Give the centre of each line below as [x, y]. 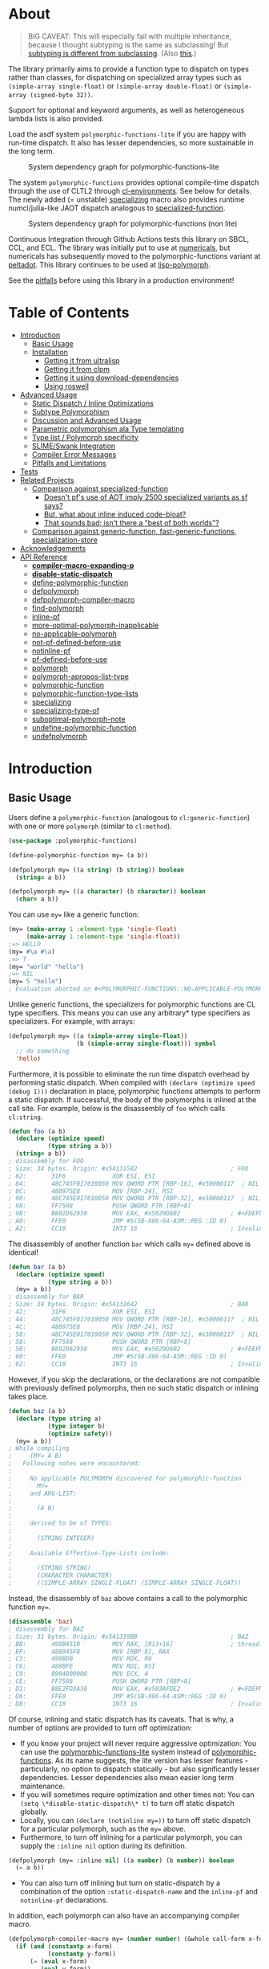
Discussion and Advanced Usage [86, 420]
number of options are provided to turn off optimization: [100, 1727]
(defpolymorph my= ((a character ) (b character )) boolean [107, 892]
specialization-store [64, 540]
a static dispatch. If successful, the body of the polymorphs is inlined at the [132, 1099]
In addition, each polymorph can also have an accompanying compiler [124, 1916]
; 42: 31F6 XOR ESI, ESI [82, 1312]
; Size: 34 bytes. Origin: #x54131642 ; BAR [128, 1305]
